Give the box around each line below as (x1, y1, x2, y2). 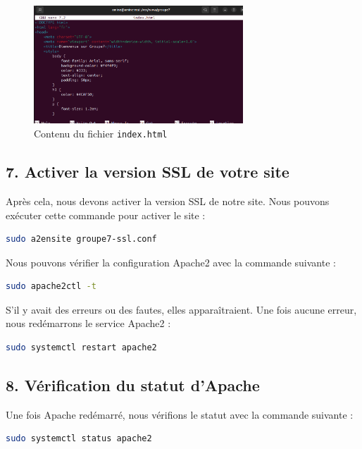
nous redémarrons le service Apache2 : (6, 316, 171, 331)
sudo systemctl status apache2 (6, 433, 152, 444)
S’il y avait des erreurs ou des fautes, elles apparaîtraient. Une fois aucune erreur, (6, 302, 357, 316)
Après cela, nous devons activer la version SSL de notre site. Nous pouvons (6, 193, 330, 208)
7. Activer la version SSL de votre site (6, 161, 289, 183)
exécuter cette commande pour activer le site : (6, 207, 206, 222)
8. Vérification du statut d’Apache (6, 374, 260, 396)
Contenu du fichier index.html (34, 126, 168, 141)
